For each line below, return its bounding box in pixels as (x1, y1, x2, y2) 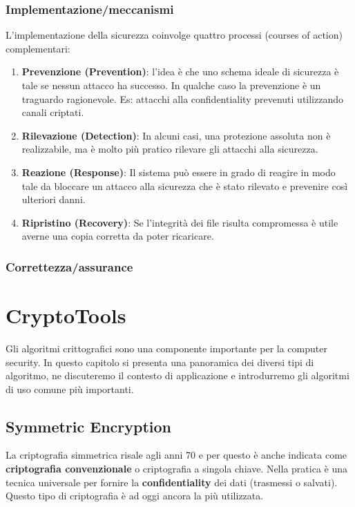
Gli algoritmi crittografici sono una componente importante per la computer (6, 341, 327, 355)
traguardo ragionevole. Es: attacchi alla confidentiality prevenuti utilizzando (21, 91, 344, 106)
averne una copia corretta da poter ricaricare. (21, 229, 214, 243)
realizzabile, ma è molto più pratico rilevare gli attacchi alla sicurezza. (21, 142, 318, 156)
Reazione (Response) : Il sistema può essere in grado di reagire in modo (21, 164, 336, 179)
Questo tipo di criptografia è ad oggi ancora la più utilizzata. (6, 488, 264, 503)
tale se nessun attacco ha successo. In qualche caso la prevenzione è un (21, 78, 321, 92)
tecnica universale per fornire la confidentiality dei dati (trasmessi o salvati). (6, 475, 338, 489)
